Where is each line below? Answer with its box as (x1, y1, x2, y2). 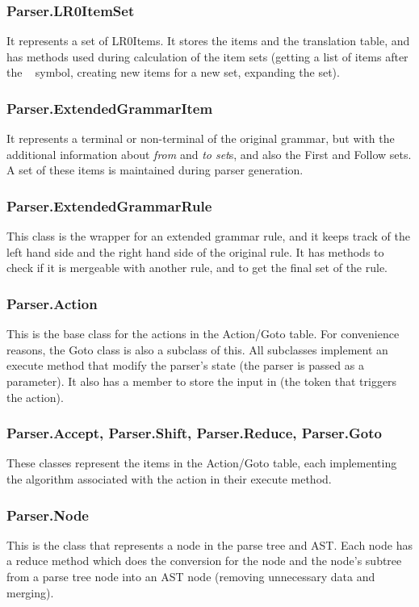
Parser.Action (6, 293, 98, 313)
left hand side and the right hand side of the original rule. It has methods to (6, 243, 384, 260)
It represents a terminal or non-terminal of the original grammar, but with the (6, 130, 395, 147)
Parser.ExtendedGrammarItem (6, 98, 213, 118)
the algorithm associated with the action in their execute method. (6, 471, 332, 487)
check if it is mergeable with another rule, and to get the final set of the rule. (6, 259, 388, 276)
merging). (6, 584, 54, 601)
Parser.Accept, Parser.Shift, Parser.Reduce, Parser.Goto (6, 423, 382, 443)
